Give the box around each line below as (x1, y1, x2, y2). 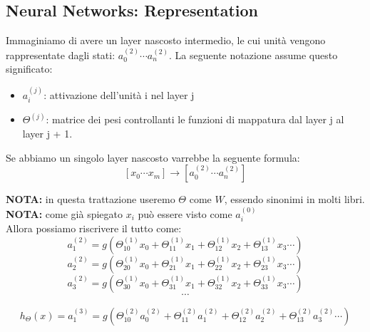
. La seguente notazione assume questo (169, 47, 338, 62)
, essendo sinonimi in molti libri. (224, 192, 365, 207)
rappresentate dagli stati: (6, 47, 115, 62)
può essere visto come (138, 206, 232, 221)
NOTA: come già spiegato (6, 206, 123, 221)
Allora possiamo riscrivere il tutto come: (6, 221, 182, 236)
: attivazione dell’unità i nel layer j (43, 87, 195, 102)
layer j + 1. (22, 126, 73, 141)
